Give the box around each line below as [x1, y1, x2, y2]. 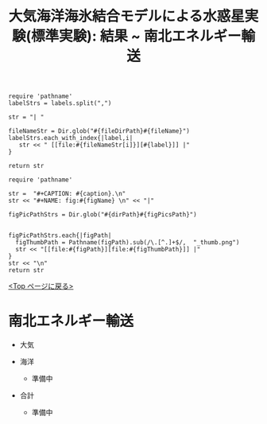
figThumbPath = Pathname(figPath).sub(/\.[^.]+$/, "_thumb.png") [15, 239, 240, 247]
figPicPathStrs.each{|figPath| [8, 231, 112, 239]
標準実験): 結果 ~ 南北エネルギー [30, 27, 242, 45]
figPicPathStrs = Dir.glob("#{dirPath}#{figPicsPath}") [8, 211, 197, 219]
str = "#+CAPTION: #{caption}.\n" [8, 190, 126, 198]
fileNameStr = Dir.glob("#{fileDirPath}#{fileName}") [8, 127, 191, 135]
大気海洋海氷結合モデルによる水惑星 [8, 7, 245, 25]
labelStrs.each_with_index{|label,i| [8, 134, 133, 142]
